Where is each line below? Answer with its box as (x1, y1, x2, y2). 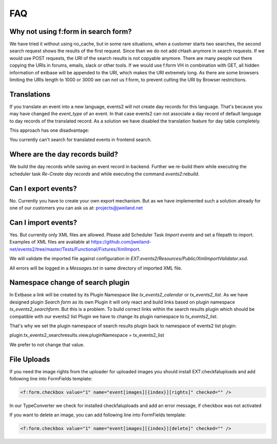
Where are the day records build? (9, 150, 118, 159)
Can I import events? (9, 218, 77, 227)
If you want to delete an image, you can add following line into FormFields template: (9, 412, 187, 418)
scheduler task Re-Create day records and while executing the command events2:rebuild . (9, 171, 200, 177)
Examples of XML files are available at (9, 239, 90, 245)
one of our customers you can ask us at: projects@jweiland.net (9, 205, 143, 211)
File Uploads (9, 355, 50, 364)
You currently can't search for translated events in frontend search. (9, 136, 152, 143)
